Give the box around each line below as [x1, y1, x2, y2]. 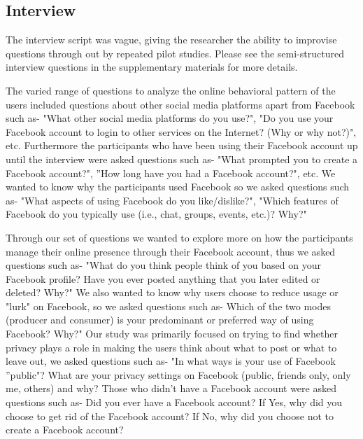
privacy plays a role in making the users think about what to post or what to [6, 340, 337, 354]
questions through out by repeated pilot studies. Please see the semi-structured [6, 46, 344, 60]
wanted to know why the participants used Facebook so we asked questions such [6, 179, 350, 194]
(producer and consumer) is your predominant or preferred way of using [6, 312, 314, 327]
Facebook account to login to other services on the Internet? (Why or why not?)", [6, 124, 357, 139]
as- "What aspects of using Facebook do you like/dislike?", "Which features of [6, 193, 339, 207]
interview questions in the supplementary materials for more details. [6, 60, 298, 74]
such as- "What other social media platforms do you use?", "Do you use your [6, 111, 334, 125]
